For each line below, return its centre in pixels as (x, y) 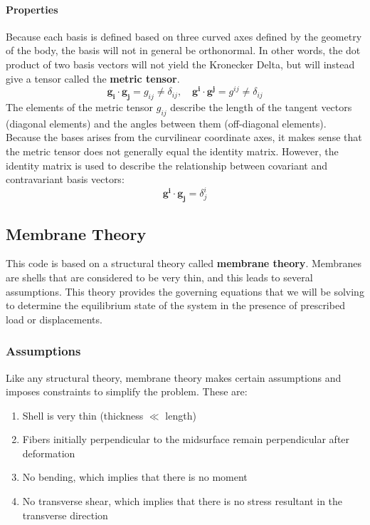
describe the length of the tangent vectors (261, 107)
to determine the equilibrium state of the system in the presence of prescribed (175, 305)
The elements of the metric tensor (80, 107)
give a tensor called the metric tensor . (93, 78)
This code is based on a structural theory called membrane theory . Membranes (184, 263)
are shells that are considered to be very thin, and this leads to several (159, 277)
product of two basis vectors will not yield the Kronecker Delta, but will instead (180, 64)
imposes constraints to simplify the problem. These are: (127, 391)
